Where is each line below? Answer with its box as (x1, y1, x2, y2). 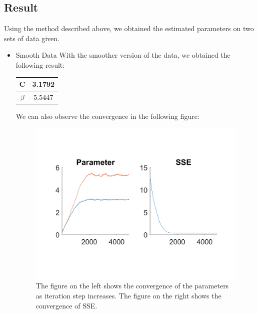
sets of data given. (4, 33, 59, 43)
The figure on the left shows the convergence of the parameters (35, 280, 229, 291)
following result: (15, 59, 65, 70)
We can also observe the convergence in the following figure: (15, 111, 199, 121)
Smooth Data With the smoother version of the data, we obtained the (15, 50, 230, 60)
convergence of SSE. (35, 300, 97, 310)
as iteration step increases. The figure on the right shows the (35, 290, 221, 300)
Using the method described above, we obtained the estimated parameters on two (4, 23, 254, 34)
